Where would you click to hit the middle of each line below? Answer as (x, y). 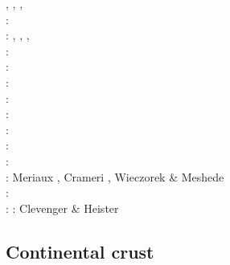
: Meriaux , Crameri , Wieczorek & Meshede (115, 176)
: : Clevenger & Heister (62, 208)
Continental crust (80, 251)
